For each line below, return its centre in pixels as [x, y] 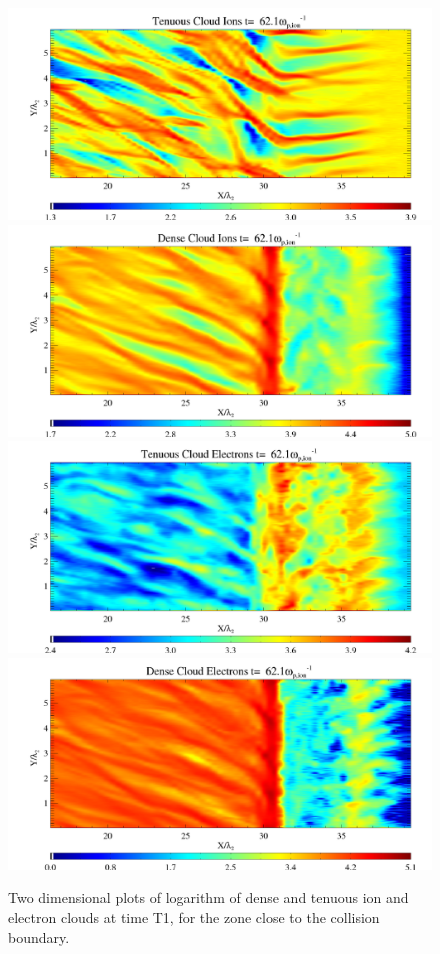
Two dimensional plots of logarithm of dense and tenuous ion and [208, 897]
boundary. [39, 936]
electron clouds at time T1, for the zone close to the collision [194, 916]
